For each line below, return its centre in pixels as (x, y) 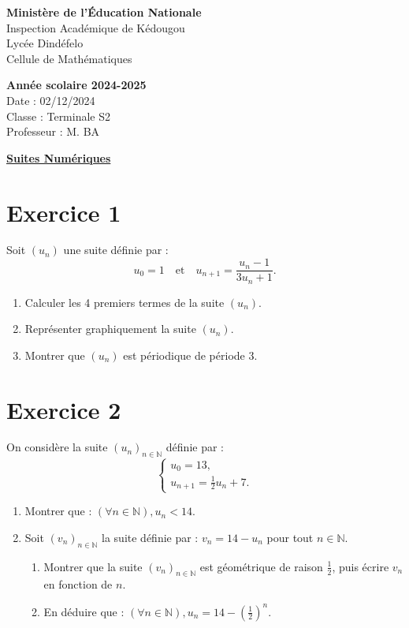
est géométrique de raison (261, 566)
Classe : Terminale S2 (59, 116)
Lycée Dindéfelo (45, 43)
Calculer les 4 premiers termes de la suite (125, 302)
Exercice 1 (64, 212)
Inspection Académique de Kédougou (96, 27)
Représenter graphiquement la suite (110, 329)
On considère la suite (57, 447)
